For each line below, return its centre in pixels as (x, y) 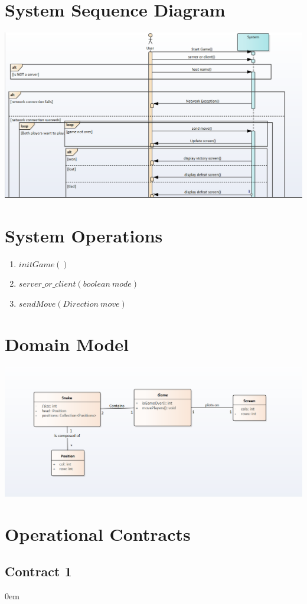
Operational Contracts (98, 534)
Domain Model (67, 344)
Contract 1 (38, 571)
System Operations (84, 235)
